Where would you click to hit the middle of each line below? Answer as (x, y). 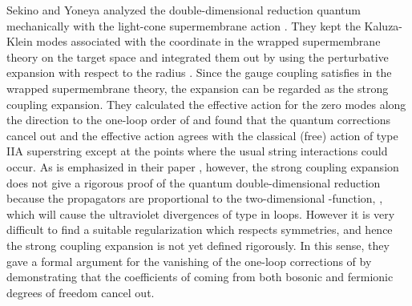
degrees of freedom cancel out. (81, 292)
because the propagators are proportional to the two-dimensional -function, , (195, 198)
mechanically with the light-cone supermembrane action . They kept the (184, 25)
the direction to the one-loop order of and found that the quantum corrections (199, 120)
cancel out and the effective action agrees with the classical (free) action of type (202, 135)
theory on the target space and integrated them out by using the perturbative (198, 56)
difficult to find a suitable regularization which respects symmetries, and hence (200, 229)
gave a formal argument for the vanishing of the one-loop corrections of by (189, 261)
